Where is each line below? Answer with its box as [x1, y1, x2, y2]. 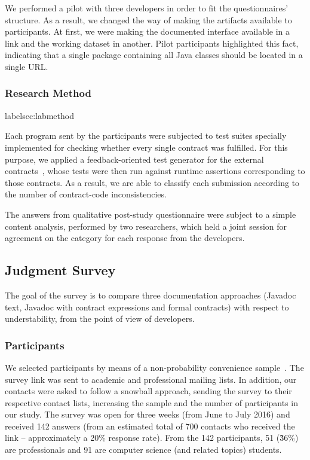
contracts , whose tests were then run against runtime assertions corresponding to [5, 164, 305, 177]
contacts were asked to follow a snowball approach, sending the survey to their [5, 385, 292, 397]
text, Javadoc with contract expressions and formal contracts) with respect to [5, 300, 289, 313]
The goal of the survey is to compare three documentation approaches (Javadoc [5, 288, 296, 301]
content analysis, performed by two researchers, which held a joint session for [5, 220, 287, 232]
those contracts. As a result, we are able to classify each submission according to [5, 176, 300, 188]
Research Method [5, 86, 91, 100]
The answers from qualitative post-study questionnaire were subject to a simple [5, 208, 296, 220]
